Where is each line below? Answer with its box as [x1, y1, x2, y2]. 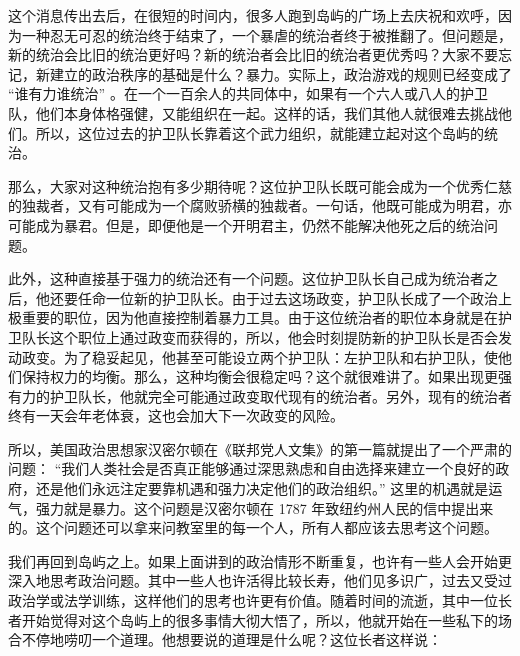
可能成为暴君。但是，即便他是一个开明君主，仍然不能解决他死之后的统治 [8, 214, 484, 235]
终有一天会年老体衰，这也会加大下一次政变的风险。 [8, 405, 344, 426]
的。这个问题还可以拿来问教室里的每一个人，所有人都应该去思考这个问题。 [8, 517, 498, 538]
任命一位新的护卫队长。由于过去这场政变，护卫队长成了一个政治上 [77, 287, 512, 308]
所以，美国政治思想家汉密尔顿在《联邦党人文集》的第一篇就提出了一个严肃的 [8, 438, 512, 459]
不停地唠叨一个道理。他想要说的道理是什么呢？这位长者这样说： [21, 629, 442, 650]
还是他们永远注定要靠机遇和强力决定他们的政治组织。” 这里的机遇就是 [35, 478, 489, 499]
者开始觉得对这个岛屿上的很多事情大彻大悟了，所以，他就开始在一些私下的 [8, 609, 498, 630]
